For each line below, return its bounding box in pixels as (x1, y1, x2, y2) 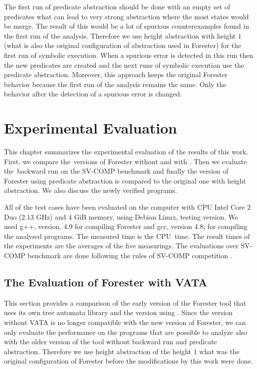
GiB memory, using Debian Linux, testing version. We (74, 211, 238, 222)
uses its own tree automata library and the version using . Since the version (4, 307, 233, 318)
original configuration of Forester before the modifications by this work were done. (4, 356, 253, 366)
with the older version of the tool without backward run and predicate (4, 336, 217, 347)
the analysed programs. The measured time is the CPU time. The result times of (4, 231, 250, 241)
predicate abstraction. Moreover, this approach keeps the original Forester (4, 69, 228, 80)
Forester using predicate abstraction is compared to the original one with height (4, 175, 246, 185)
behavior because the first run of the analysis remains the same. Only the (4, 79, 226, 89)
